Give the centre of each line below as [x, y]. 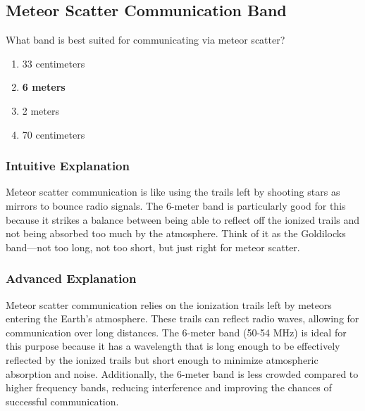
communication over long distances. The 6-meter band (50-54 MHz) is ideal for [176, 332]
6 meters [44, 87]
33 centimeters [54, 63]
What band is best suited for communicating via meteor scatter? [146, 40]
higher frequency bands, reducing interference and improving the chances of [169, 387]
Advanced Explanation [71, 278]
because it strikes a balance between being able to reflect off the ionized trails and [183, 219]
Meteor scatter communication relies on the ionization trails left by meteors [169, 304]
